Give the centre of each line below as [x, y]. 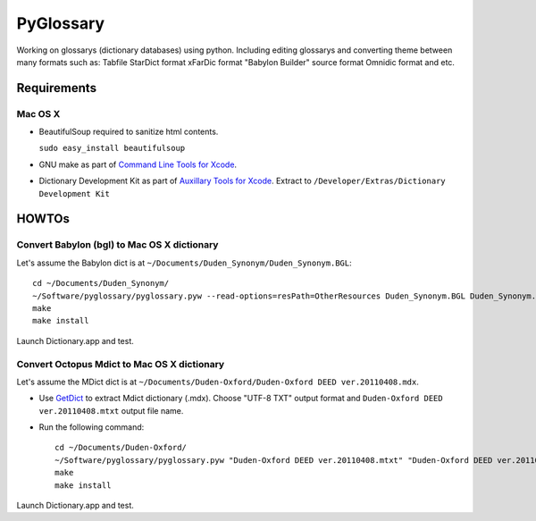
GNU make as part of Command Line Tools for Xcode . [138, 164]
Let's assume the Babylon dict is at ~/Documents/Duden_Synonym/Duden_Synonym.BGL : [184, 263]
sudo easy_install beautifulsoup [112, 148]
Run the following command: [92, 427]
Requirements [57, 88]
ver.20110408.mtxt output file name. [111, 410]
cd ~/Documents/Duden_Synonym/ [101, 283]
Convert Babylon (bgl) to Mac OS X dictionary [117, 245]
